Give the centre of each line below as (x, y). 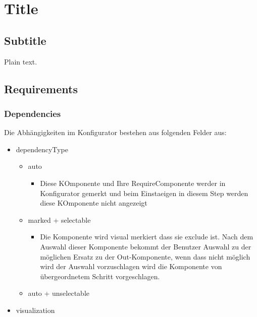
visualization (35, 310)
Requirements (41, 88)
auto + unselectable (59, 293)
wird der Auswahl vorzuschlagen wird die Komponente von (131, 266)
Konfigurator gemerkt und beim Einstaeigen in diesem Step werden (144, 193)
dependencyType (42, 149)
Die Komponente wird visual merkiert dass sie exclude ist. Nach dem (147, 237)
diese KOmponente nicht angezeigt (94, 203)
